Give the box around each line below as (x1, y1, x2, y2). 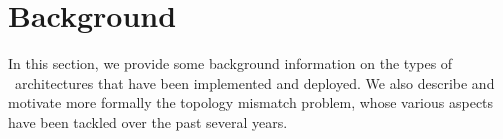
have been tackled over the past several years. (8, 111, 288, 132)
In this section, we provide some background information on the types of (8, 53, 453, 74)
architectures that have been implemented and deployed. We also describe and (14, 72, 495, 93)
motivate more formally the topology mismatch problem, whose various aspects (8, 92, 494, 113)
